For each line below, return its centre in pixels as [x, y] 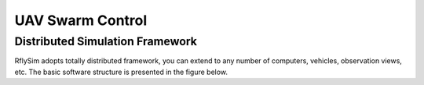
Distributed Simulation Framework [106, 41]
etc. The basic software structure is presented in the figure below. [121, 72]
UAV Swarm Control [81, 20]
